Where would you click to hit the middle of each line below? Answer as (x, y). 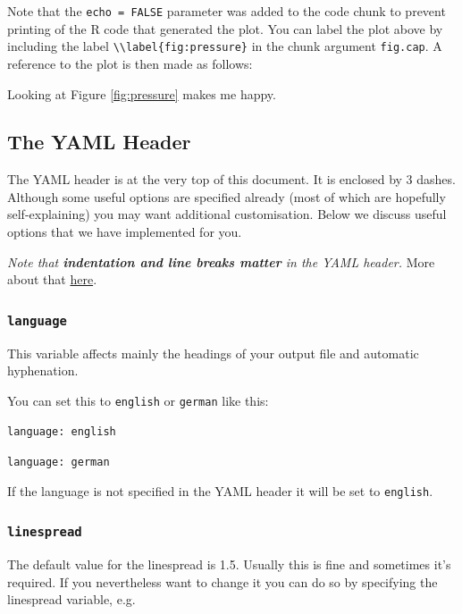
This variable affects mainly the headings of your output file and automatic (213, 353)
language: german (59, 463)
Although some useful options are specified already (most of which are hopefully (227, 196)
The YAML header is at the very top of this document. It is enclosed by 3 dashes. (231, 179)
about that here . (52, 279)
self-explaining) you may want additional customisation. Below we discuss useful (227, 214)
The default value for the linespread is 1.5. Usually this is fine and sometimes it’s (229, 564)
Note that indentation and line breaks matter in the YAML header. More (221, 261)
